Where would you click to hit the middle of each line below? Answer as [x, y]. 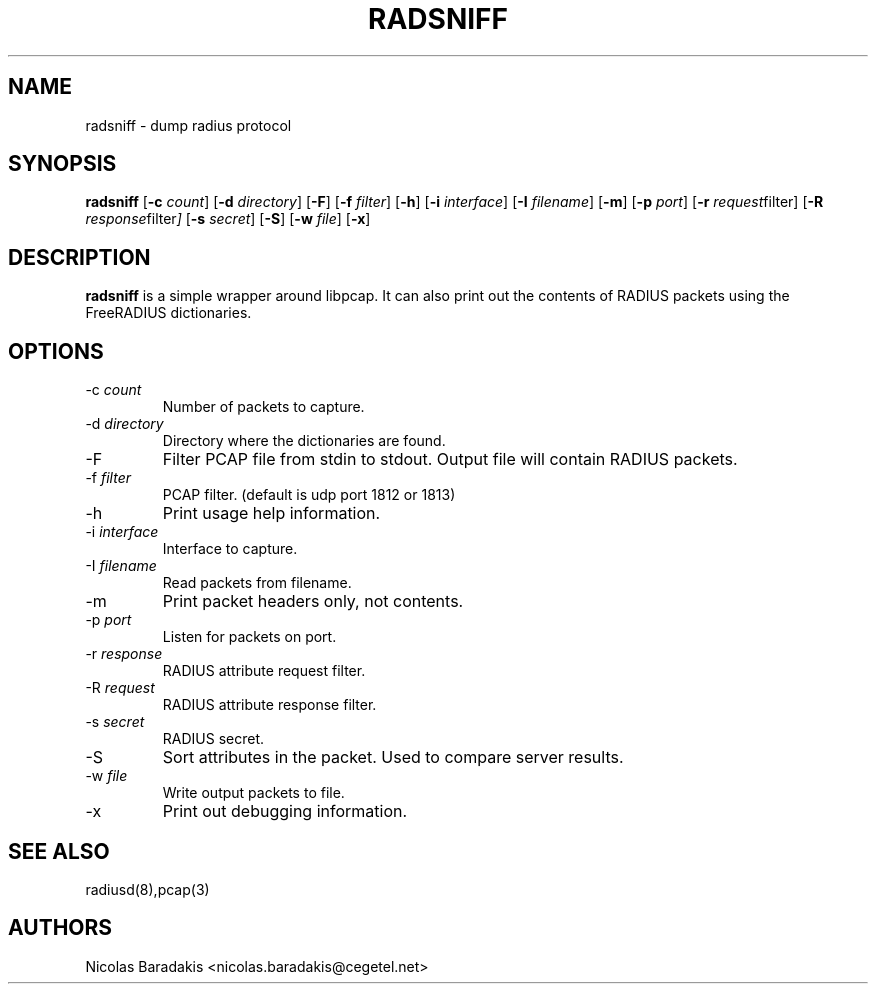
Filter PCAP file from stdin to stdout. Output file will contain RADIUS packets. [450, 459]
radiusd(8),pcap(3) [147, 889]
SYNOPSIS [62, 164]
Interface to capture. [230, 549]
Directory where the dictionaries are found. [304, 441]
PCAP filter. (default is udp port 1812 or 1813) [309, 495]
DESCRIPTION [79, 257]
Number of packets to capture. [263, 407]
